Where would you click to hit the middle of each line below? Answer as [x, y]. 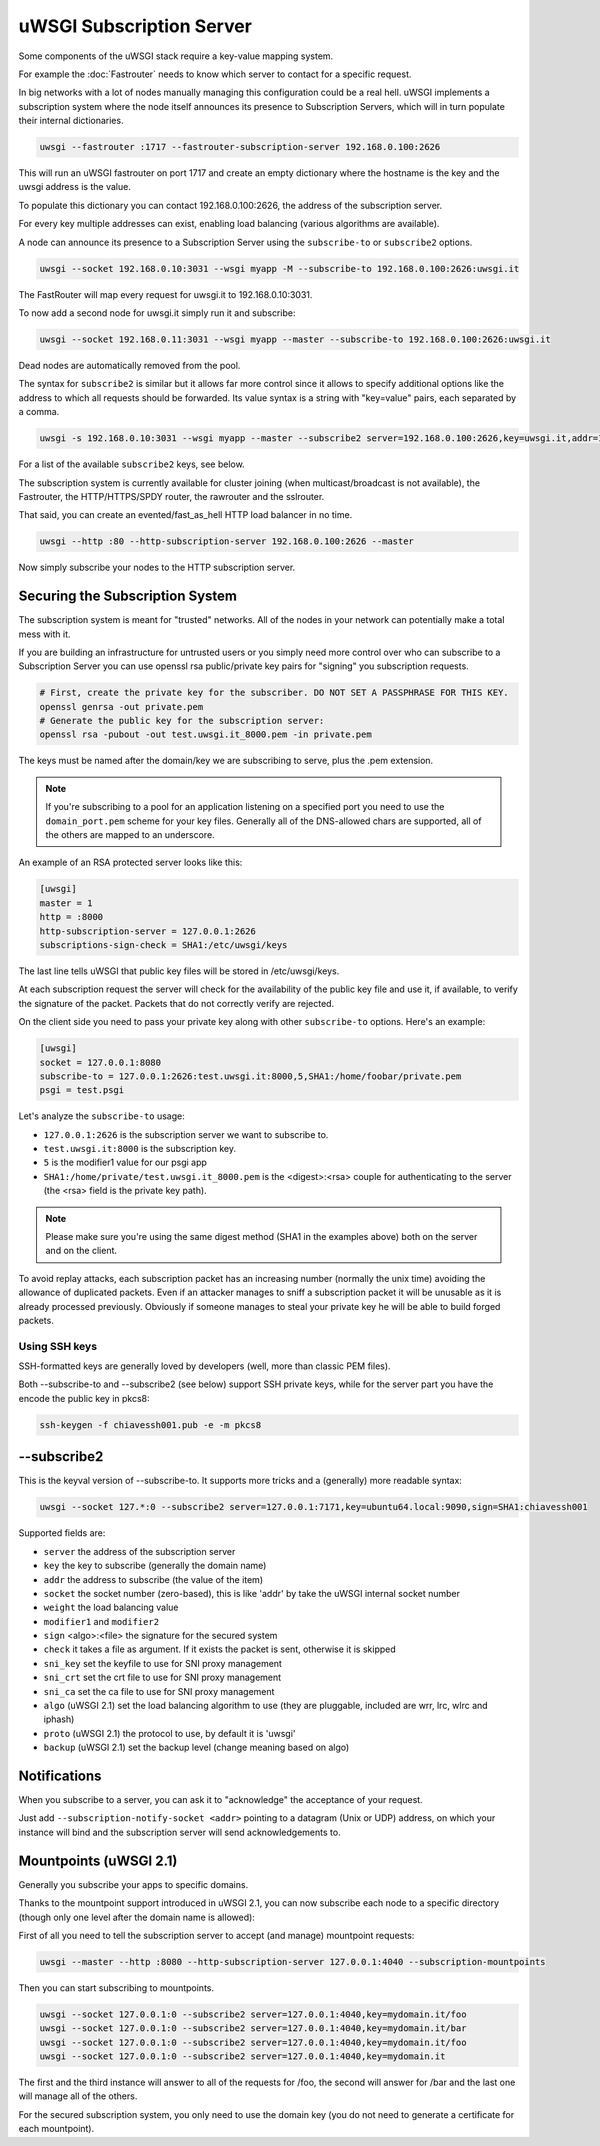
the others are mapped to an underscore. [130, 835]
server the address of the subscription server [139, 1551]
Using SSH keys [58, 1346]
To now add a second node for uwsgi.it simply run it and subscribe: [157, 313]
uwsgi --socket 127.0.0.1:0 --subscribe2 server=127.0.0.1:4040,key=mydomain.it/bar [253, 2028]
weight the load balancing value [111, 1607]
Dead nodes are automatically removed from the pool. [129, 365]
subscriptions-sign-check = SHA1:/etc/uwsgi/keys [163, 944]
